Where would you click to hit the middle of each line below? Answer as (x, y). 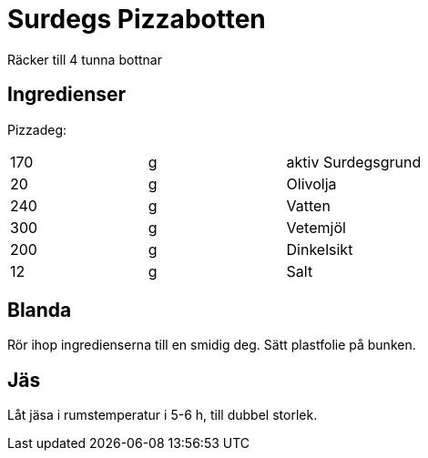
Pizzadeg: (37, 129)
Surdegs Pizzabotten (137, 19)
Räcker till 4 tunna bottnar (85, 59)
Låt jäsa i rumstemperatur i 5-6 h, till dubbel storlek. (163, 415)
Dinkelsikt (320, 249)
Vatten (308, 205)
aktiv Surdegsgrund (354, 162)
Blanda (40, 310)
